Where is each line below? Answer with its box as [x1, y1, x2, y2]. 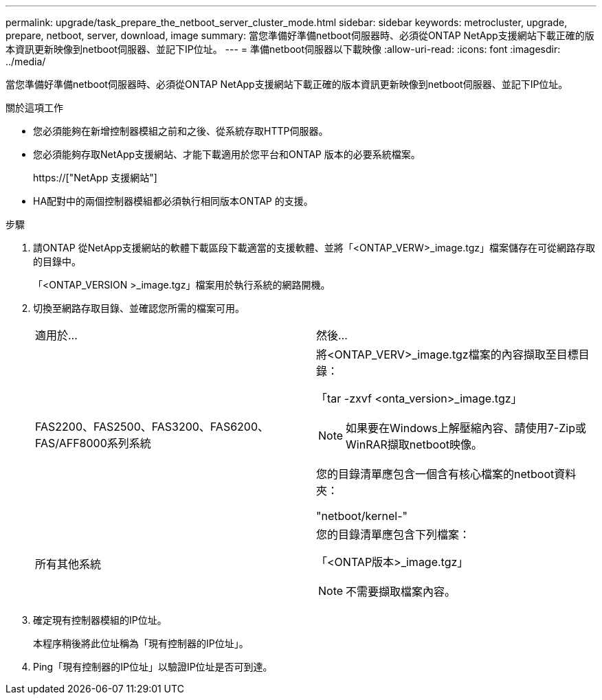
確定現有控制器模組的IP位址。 [33, 614, 167, 626]
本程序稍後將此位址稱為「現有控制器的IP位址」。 [33, 637, 249, 649]
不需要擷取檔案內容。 [346, 585, 456, 598]
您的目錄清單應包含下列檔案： [316, 528, 471, 541]
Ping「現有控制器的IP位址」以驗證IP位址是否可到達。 [33, 661, 273, 673]
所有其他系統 [35, 557, 102, 571]
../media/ [5, 56, 46, 67]
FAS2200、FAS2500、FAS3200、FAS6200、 [35, 420, 269, 433]
